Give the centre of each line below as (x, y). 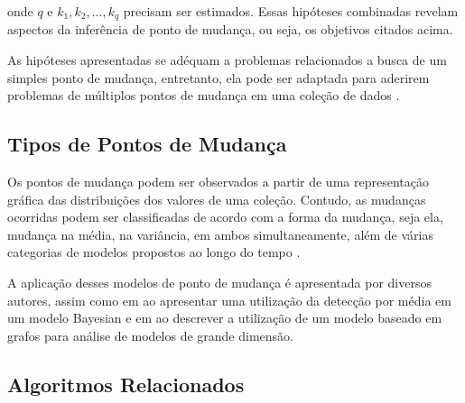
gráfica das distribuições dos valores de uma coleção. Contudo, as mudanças (217, 199)
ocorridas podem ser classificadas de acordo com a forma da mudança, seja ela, (225, 217)
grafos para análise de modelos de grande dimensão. (150, 335)
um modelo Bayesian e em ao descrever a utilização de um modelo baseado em (225, 318)
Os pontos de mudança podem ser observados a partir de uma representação (218, 182)
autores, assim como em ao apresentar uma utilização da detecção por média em (229, 300)
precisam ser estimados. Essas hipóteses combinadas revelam (291, 11)
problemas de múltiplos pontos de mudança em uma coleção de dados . (204, 95)
